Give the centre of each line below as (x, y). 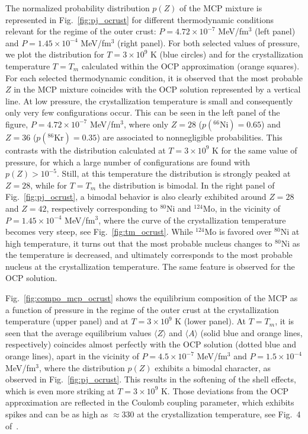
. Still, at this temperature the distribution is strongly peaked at (174, 173)
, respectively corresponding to (102, 208)
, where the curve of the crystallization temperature (192, 220)
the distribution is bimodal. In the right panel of (187, 185)
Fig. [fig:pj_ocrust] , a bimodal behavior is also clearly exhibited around (136, 197)
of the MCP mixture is (221, 8)
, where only (146, 124)
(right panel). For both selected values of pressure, (208, 42)
